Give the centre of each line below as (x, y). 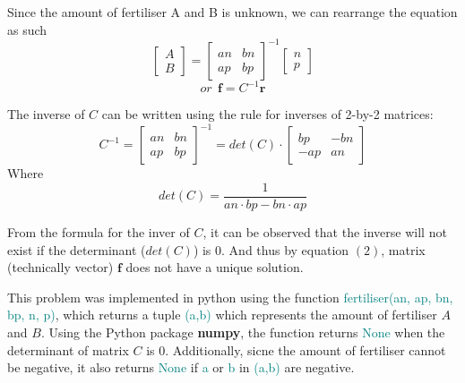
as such (27, 29)
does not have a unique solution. (215, 267)
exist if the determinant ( (77, 249)
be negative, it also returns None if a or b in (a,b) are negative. (181, 367)
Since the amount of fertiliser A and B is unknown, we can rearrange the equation (232, 12)
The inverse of (46, 114)
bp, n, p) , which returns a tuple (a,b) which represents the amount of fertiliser (222, 315)
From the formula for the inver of (99, 231)
